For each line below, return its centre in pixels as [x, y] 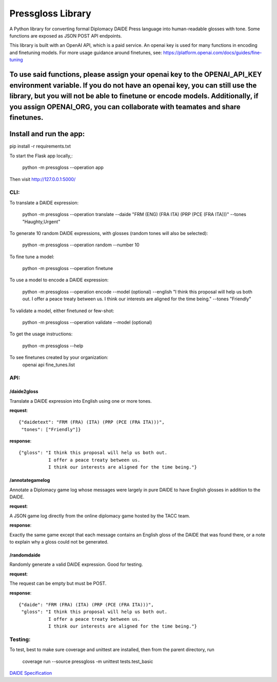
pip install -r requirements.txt [40, 146]
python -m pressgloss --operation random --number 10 [81, 245]
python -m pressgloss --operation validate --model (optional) [87, 322]
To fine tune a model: [32, 257]
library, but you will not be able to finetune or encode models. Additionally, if [134, 96]
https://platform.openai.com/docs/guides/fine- [213, 52]
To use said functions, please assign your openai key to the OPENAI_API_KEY [136, 74]
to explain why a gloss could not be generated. [59, 542]
